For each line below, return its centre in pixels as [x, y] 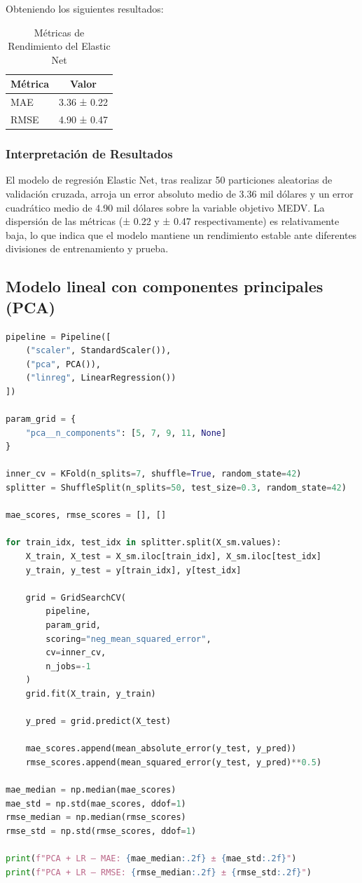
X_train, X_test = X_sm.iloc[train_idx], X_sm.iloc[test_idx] [174, 557]
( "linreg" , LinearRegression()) [101, 378]
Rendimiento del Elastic [59, 46]
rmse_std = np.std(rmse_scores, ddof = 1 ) [101, 831]
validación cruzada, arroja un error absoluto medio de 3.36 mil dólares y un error [180, 193]
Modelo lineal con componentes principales [165, 286]
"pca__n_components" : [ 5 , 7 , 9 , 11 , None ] [126, 433]
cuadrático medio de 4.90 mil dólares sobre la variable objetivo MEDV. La [165, 207]
